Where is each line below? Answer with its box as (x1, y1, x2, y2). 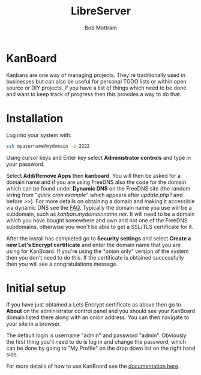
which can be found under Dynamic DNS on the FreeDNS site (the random (6, 184, 191, 192)
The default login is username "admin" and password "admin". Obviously (6, 332, 187, 339)
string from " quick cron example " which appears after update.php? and (6, 191, 183, 198)
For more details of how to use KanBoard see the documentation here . (6, 362, 180, 370)
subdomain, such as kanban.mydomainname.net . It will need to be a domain (6, 210, 195, 218)
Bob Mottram (85, 24, 117, 31)
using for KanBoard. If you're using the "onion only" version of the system (6, 248, 189, 255)
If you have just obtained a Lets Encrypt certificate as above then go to (6, 301, 182, 308)
